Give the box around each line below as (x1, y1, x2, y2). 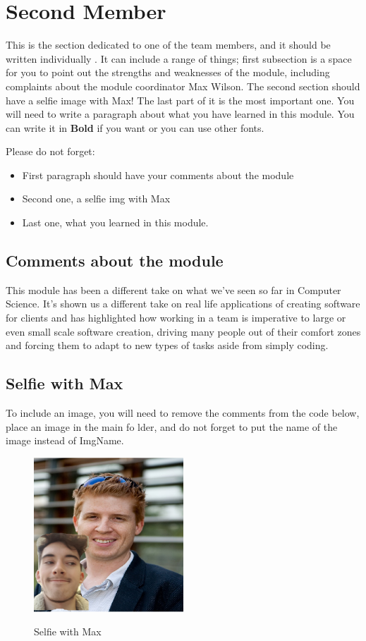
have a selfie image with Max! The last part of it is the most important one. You (6, 92, 355, 107)
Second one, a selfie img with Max (22, 191, 171, 206)
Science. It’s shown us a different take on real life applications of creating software (6, 296, 360, 311)
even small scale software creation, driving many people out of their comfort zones (6, 324, 361, 338)
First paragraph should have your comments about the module (22, 167, 294, 182)
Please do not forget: (6, 144, 95, 159)
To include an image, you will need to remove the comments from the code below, (6, 405, 360, 420)
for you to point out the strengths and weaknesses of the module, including (6, 65, 330, 80)
